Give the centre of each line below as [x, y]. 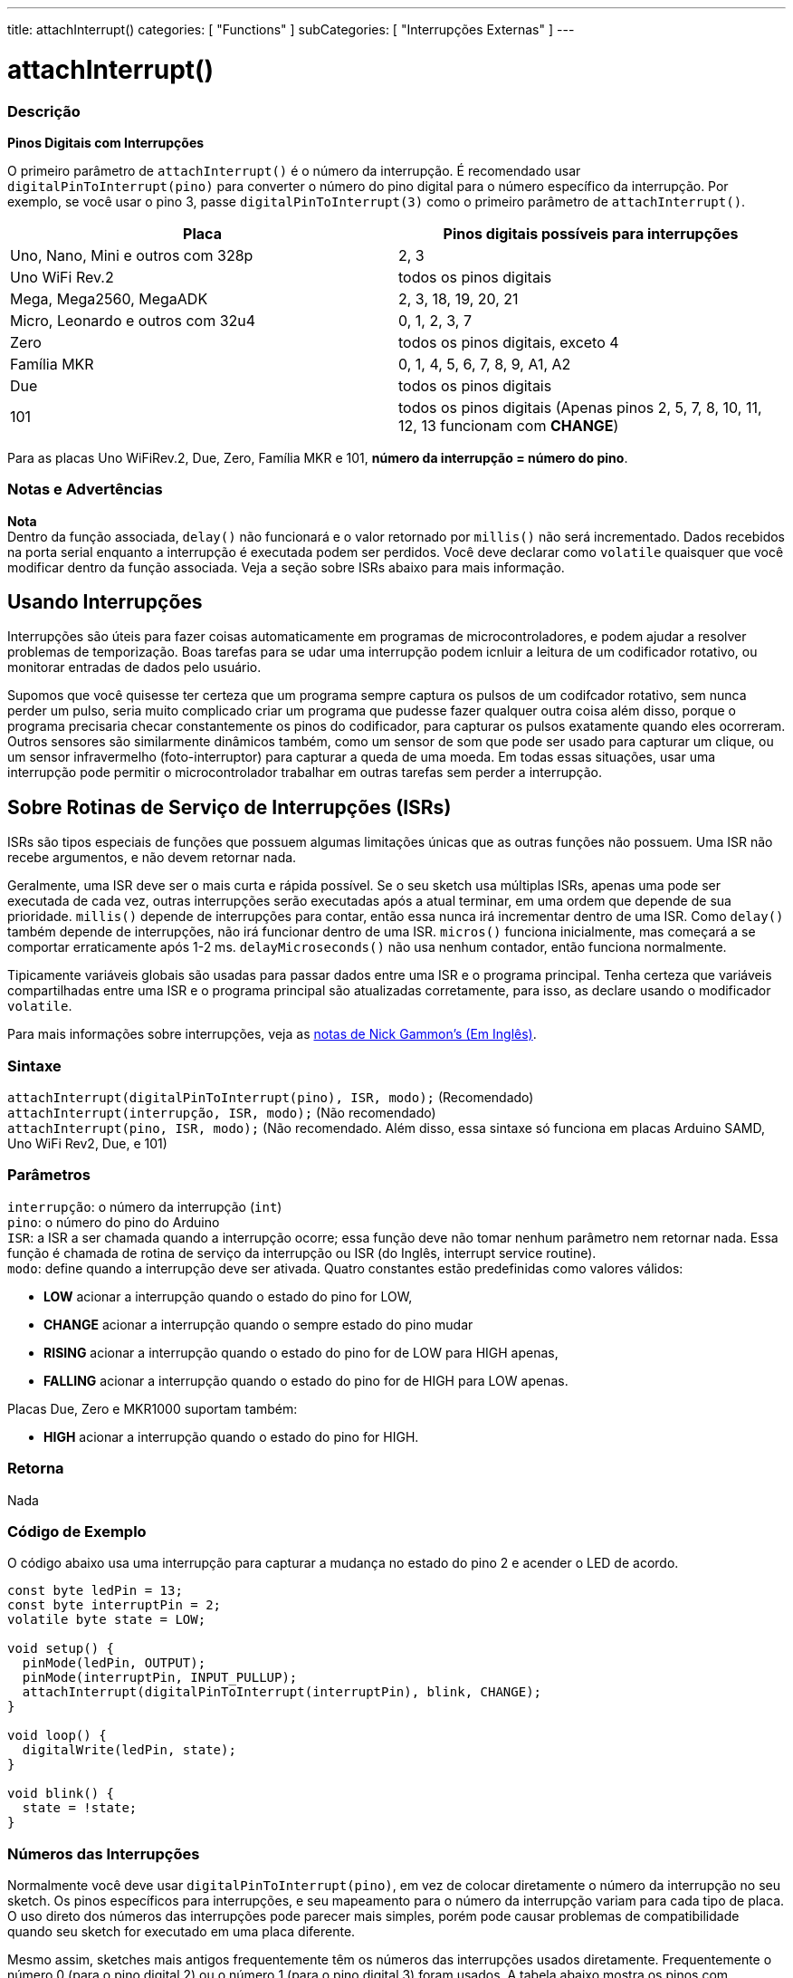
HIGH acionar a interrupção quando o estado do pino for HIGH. [231, 1436]
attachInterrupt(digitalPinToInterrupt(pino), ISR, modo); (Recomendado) [271, 1098]
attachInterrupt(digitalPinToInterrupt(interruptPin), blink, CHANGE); [282, 1692]
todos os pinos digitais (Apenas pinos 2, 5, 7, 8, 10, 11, [580, 407]
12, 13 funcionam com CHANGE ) [509, 425]
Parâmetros [49, 1175]
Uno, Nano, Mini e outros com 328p [132, 255]
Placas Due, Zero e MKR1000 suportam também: [153, 1408]
